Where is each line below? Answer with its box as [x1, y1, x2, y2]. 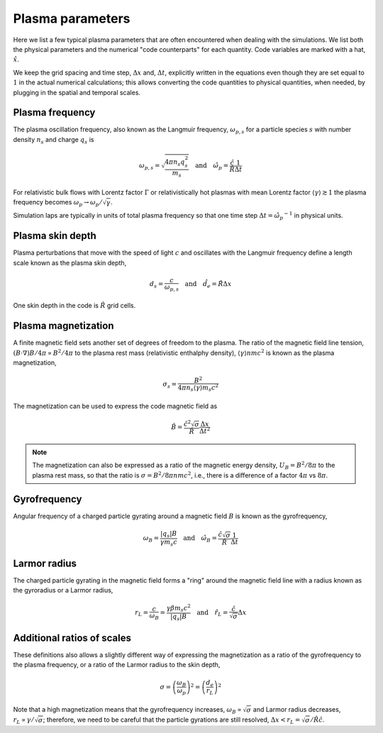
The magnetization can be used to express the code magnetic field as [13, 402, 218, 410]
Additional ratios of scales [13, 632, 131, 644]
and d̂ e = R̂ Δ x [184, 280, 232, 290]
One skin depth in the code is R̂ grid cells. [13, 302, 136, 310]
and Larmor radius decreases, [252, 705, 341, 713]
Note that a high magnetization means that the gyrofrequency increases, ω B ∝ [13, 705, 242, 715]
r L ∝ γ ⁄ [13, 716, 33, 725]
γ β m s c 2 [166, 603, 191, 614]
